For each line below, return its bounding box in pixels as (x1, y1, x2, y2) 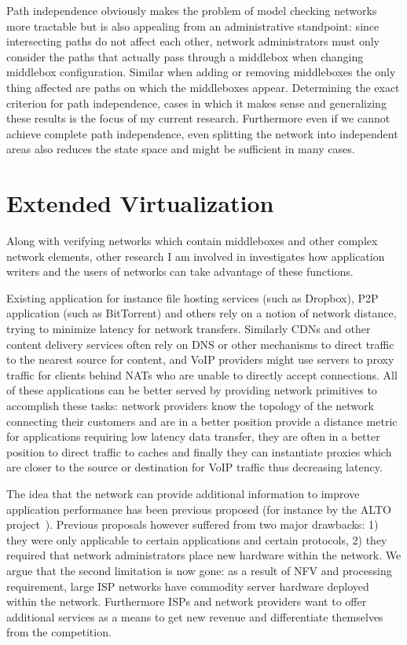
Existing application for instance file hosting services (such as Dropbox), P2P (6, 289, 379, 306)
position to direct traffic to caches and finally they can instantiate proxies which (6, 443, 392, 460)
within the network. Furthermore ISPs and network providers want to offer (6, 593, 367, 610)
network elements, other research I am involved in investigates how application (6, 247, 385, 264)
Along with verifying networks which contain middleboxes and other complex (6, 233, 378, 249)
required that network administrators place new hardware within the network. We (6, 547, 401, 563)
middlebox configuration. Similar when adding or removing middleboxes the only (6, 64, 396, 80)
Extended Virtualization (6, 187, 274, 219)
